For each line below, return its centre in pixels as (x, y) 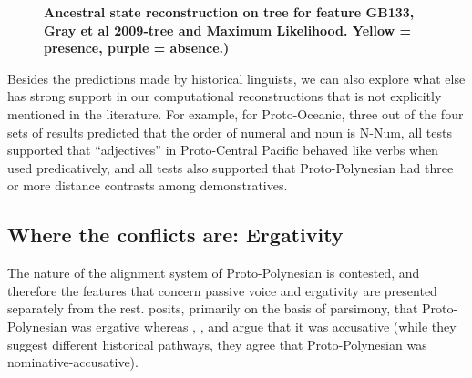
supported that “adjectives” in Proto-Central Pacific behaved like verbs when (223, 150)
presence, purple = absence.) (137, 48)
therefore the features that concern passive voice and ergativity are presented (222, 290)
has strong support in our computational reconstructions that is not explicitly (225, 96)
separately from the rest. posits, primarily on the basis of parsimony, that (213, 308)
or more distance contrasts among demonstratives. (148, 185)
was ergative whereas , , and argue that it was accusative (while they (264, 326)
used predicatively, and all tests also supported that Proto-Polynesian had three (231, 167)
